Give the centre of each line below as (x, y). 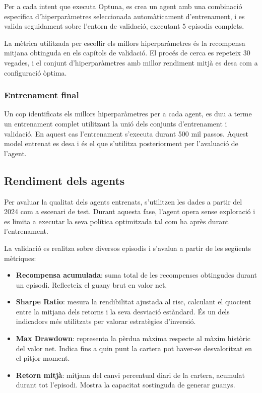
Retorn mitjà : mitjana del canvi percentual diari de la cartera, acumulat (130, 375)
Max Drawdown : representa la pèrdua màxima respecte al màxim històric (133, 338)
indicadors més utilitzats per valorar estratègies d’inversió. (106, 321)
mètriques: (20, 258)
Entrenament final (42, 95)
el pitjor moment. (43, 358)
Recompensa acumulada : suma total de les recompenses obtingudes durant (137, 275)
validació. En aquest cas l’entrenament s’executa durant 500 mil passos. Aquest (126, 133)
